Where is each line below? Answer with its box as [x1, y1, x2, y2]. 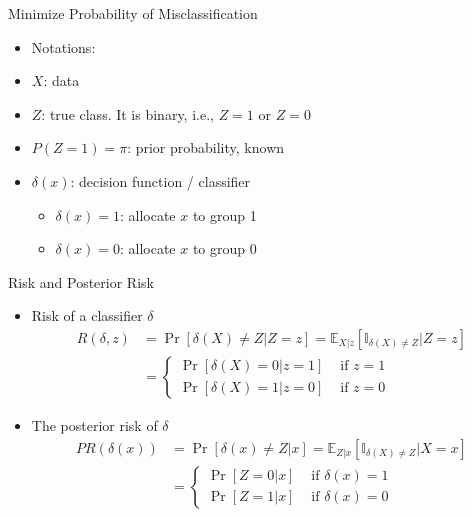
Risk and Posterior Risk [8, 271, 154, 292]
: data [43, 70, 80, 91]
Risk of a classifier [31, 305, 143, 326]
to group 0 [192, 238, 257, 259]
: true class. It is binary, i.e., [41, 103, 214, 124]
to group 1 [192, 204, 257, 225]
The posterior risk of [31, 415, 158, 435]
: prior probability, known [127, 137, 285, 158]
